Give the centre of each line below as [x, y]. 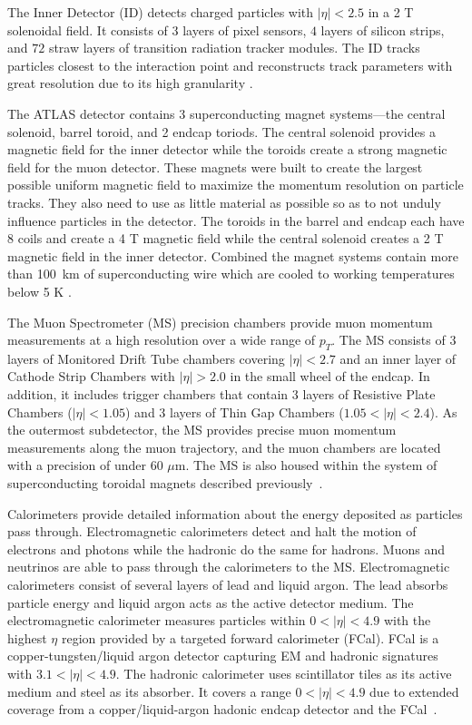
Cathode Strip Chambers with [91, 376]
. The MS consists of [388, 340]
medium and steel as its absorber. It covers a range [149, 691]
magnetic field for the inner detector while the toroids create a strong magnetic [227, 149]
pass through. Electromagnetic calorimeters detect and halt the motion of [212, 531]
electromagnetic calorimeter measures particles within [157, 620]
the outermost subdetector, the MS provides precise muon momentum [202, 430]
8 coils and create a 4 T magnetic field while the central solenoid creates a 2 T [226, 238]
